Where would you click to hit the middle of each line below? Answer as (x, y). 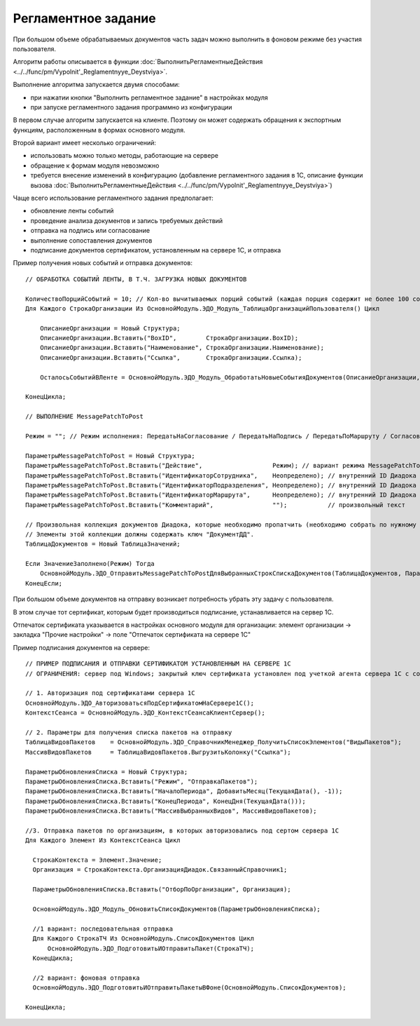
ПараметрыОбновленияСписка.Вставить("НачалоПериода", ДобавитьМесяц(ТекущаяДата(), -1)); (184, 791)
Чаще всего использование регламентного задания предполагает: (113, 198)
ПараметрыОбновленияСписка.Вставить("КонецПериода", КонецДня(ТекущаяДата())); (166, 801)
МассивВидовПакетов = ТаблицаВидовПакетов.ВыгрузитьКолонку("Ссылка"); (158, 752)
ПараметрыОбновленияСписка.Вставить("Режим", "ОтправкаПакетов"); (142, 781)
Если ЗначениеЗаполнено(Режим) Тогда (90, 564)
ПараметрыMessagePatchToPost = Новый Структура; (110, 455)
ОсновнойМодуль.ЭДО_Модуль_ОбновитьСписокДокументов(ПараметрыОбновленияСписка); (177, 909)
